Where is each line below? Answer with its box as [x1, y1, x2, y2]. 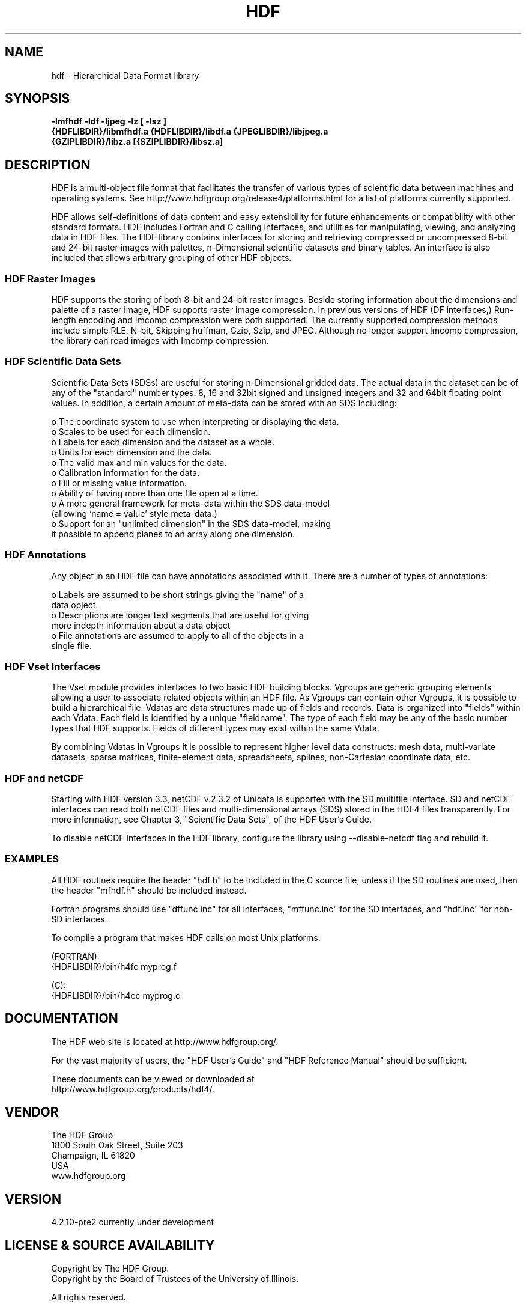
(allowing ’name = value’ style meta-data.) [51, 508, 217, 519]
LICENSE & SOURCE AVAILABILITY [5, 1237, 215, 1253]
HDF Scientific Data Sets [5, 355, 121, 368]
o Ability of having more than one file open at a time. [51, 487, 258, 498]
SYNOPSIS [5, 91, 70, 106]
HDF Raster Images [5, 272, 96, 285]
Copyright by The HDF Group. [51, 1263, 169, 1274]
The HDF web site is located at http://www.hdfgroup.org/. [51, 1036, 279, 1047]
